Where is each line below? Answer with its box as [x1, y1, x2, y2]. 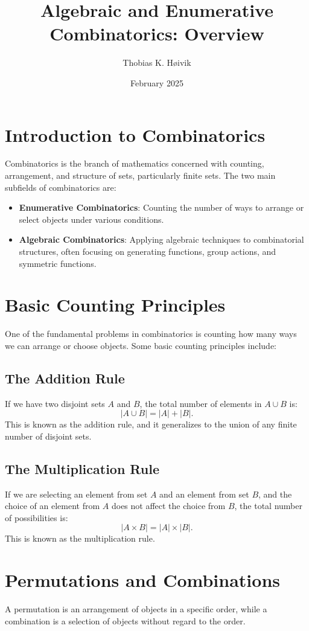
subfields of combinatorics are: [5, 181, 116, 193]
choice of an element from [5, 499, 100, 512]
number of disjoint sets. [5, 429, 92, 442]
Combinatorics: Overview [49, 21, 264, 46]
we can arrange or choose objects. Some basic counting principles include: [5, 339, 277, 351]
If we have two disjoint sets [5, 397, 105, 409]
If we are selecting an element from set [5, 487, 148, 500]
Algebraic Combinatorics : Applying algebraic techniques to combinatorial [19, 233, 304, 246]
